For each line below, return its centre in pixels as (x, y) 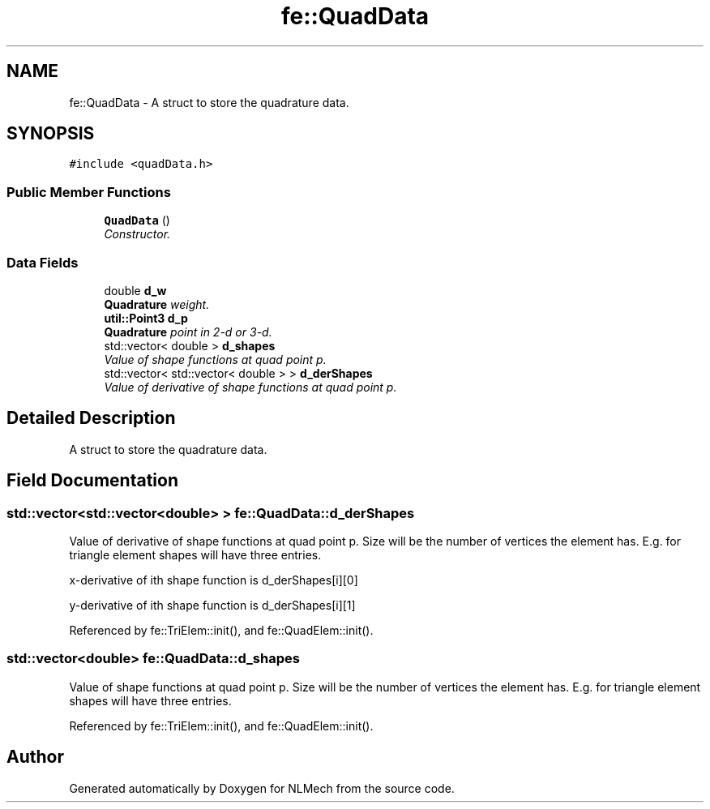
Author (35, 757)
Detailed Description (91, 418)
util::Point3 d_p (146, 318)
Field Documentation (92, 481)
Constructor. (137, 234)
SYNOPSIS (51, 134)
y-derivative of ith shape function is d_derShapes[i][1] (212, 605)
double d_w (135, 290)
